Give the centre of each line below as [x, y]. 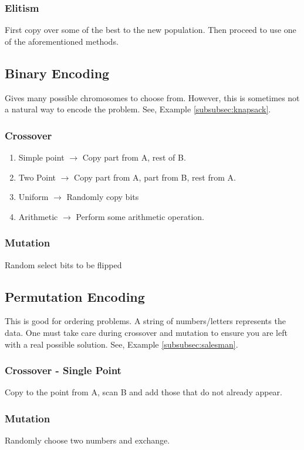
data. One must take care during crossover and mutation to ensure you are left [146, 332]
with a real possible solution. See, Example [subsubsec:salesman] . [121, 344]
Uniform [33, 197]
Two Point [37, 177]
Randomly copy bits [103, 197]
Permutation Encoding [75, 296]
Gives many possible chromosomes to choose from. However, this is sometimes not [152, 97]
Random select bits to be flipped [63, 264]
